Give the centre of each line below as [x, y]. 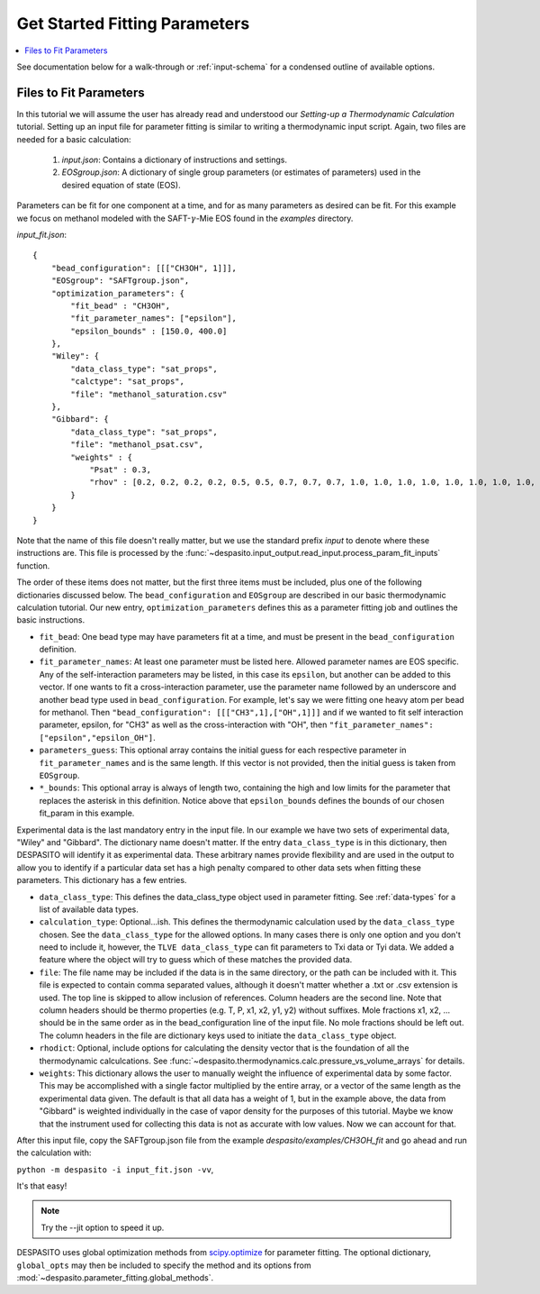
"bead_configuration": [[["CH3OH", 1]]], [144, 268]
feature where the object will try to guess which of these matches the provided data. [196, 960]
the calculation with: [54, 1153]
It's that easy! [42, 1186]
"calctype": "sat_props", [127, 382]
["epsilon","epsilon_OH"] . [98, 737]
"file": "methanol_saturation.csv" [149, 394]
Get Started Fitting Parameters [133, 23]
